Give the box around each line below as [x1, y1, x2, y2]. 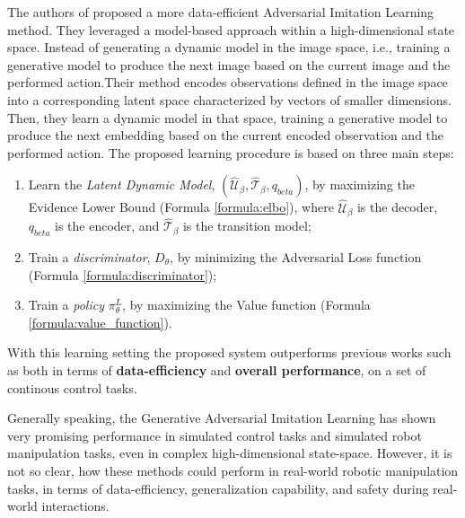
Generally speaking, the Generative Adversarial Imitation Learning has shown [7, 408, 436, 427]
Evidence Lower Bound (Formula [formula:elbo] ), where [28, 198, 334, 216]
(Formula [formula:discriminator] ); [28, 265, 217, 284]
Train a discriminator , [28, 248, 151, 267]
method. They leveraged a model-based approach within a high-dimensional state [7, 20, 455, 39]
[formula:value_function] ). [28, 312, 172, 331]
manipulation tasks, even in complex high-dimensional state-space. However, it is [7, 443, 452, 462]
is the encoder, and [55, 216, 160, 235]
